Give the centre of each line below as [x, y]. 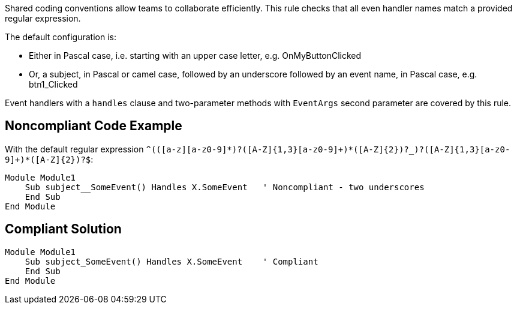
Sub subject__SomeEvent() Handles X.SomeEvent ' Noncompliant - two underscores [225, 187]
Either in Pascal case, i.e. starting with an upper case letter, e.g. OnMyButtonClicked [195, 55]
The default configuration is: [61, 37]
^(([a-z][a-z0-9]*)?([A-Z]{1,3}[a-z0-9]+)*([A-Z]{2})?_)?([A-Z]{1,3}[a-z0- [328, 149]
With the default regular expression [74, 149]
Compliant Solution [63, 229]
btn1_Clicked [53, 84]
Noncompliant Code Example [94, 126]
